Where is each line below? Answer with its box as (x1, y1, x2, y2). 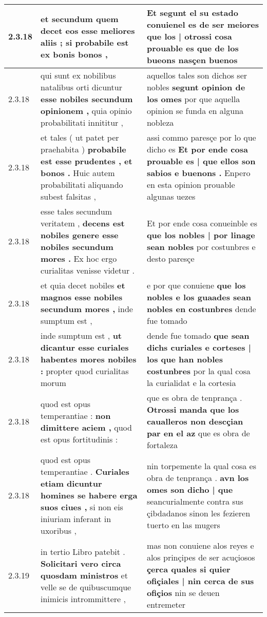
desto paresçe (146, 253, 195, 264)
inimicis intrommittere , (41, 592, 126, 605)
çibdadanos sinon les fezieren (146, 507, 251, 519)
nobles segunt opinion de (146, 81, 245, 93)
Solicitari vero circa (41, 557, 121, 569)
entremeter (146, 599, 186, 610)
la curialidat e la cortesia (146, 377, 236, 389)
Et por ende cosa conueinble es (146, 217, 257, 229)
